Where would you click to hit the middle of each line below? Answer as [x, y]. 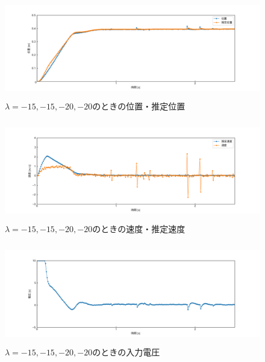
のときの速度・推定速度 [139, 229]
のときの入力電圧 [126, 351]
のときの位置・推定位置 [139, 106]
